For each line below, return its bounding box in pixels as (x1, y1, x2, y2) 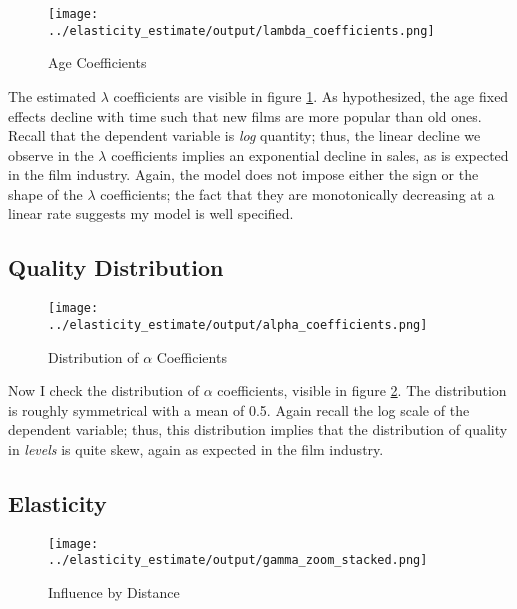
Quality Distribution (8, 252, 224, 283)
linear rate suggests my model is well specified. (8, 203, 294, 224)
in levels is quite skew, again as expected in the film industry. (8, 438, 384, 459)
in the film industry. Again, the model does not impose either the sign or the (8, 164, 479, 185)
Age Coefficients (48, 52, 147, 73)
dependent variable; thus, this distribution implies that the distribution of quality (8, 419, 508, 440)
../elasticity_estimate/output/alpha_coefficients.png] (48, 317, 428, 332)
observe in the (8, 144, 94, 165)
